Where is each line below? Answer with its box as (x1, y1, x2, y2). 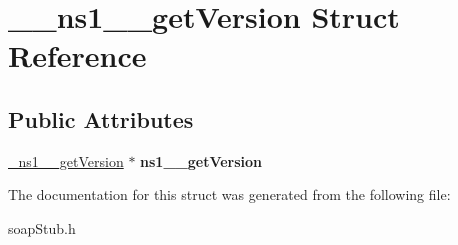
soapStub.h (8, 217, 76, 238)
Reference (8, 35, 147, 76)
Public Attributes (8, 103, 194, 134)
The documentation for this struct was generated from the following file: (8, 184, 451, 205)
